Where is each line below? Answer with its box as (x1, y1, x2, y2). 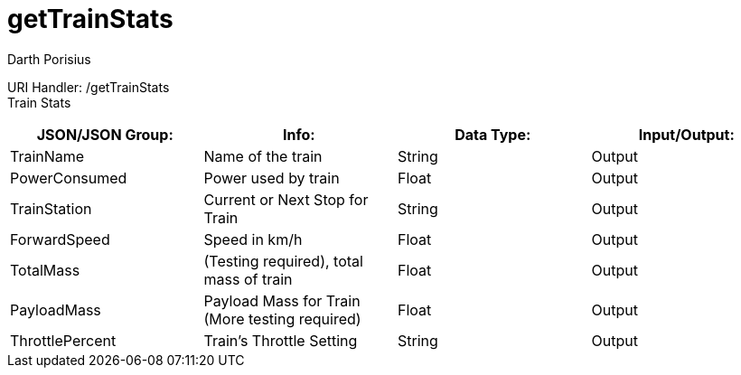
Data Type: (455, 125, 531, 144)
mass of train (203, 269, 293, 288)
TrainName (10, 146, 85, 165)
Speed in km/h (203, 230, 303, 248)
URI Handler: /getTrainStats (7, 79, 170, 95)
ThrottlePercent (10, 331, 117, 350)
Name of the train (203, 146, 323, 165)
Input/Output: (638, 125, 735, 144)
